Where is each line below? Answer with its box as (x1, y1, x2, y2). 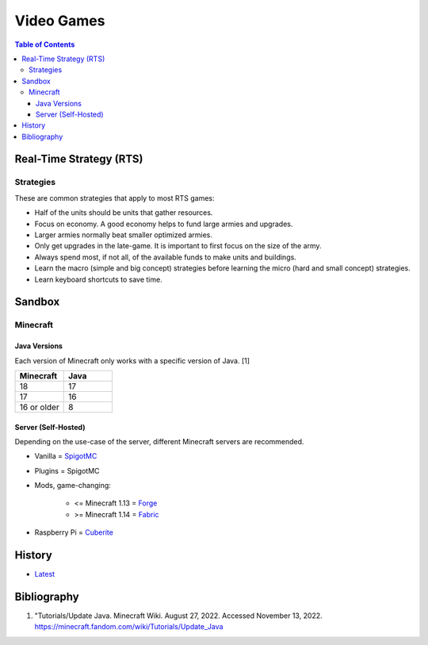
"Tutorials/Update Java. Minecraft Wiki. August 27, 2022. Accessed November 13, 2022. (34, 611, 323, 620)
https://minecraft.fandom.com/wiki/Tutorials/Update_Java (34, 622, 224, 632)
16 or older (19, 401, 59, 413)
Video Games (14, 12, 105, 29)
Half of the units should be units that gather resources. (34, 208, 213, 217)
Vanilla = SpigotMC (34, 451, 97, 461)
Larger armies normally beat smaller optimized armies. (34, 230, 213, 240)
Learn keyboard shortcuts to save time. (34, 275, 162, 284)
